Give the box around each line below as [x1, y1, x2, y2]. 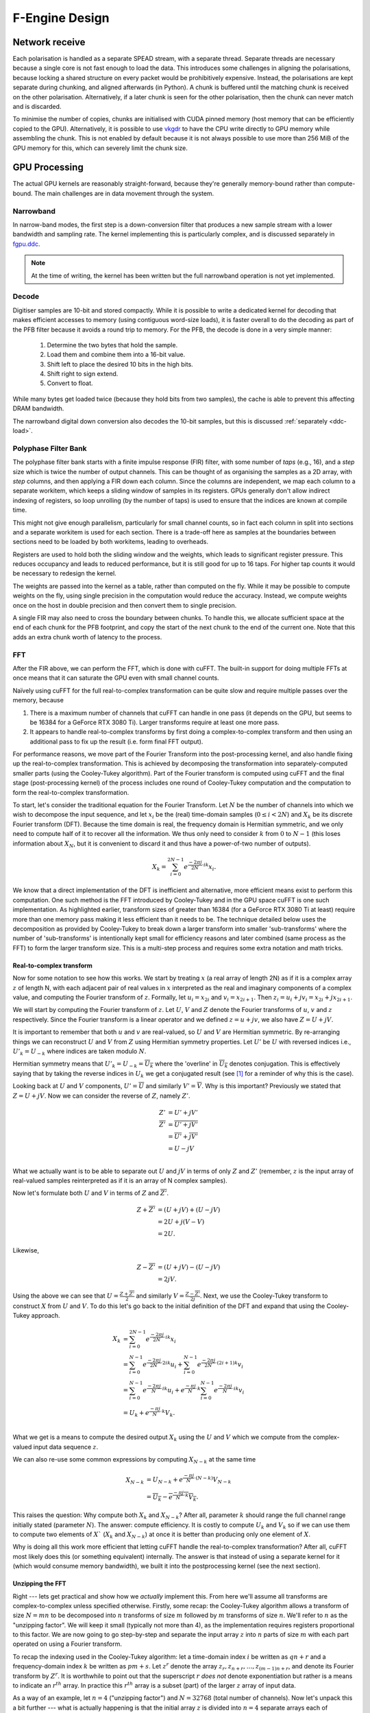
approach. [31, 1311, 61, 1320]
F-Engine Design [12, 10, 110, 25]
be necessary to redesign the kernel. [12, 569, 116, 578]
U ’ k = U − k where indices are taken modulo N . [12, 1047, 147, 1057]
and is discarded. [12, 103, 62, 111]
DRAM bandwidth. [12, 404, 64, 412]
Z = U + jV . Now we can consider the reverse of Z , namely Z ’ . [12, 1092, 191, 1100]
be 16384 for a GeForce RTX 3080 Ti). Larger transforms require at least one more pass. [29, 718, 280, 726]
